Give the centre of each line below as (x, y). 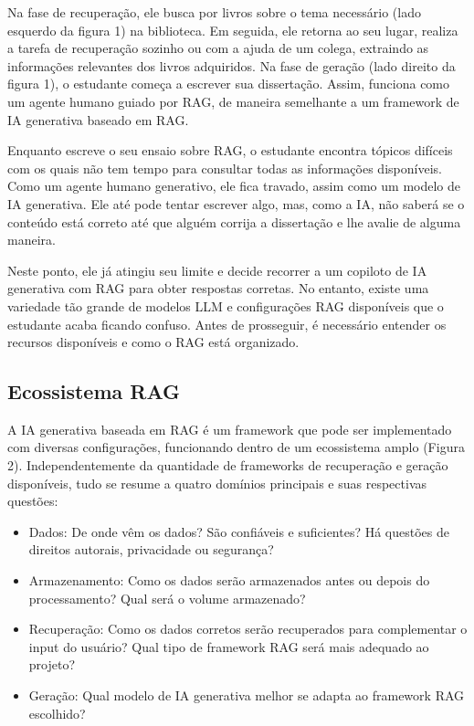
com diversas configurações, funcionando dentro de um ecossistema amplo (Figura (236, 447)
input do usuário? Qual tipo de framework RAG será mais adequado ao (229, 646)
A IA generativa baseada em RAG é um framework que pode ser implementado (230, 429)
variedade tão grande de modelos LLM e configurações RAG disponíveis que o (226, 305)
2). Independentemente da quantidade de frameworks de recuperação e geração (228, 465)
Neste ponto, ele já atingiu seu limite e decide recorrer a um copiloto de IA (217, 270)
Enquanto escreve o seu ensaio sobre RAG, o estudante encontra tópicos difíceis (230, 150)
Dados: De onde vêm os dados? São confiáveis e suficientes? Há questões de (239, 531)
